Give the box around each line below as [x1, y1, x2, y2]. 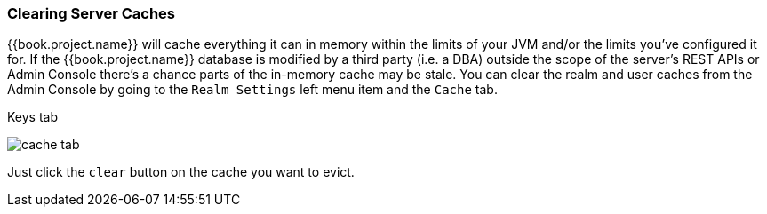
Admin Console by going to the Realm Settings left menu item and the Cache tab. [7, 82, 498, 98]
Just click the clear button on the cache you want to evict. [7, 164, 355, 180]
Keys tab [7, 109, 59, 125]
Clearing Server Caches [7, 4, 175, 22]
